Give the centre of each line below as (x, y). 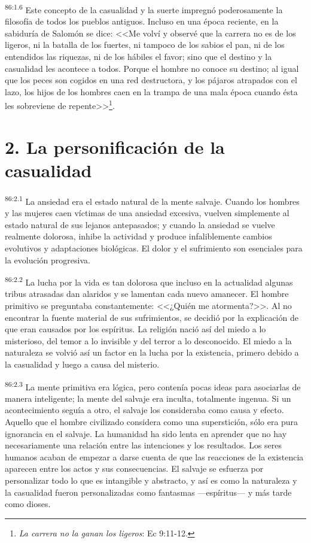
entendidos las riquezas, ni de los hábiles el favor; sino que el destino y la (138, 57)
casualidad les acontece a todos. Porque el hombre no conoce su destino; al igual (152, 68)
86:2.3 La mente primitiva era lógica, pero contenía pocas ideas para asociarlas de (153, 386)
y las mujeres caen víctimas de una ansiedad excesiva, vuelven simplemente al (147, 213)
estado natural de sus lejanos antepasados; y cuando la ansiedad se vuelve (140, 224)
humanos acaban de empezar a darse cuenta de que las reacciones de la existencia (154, 456)
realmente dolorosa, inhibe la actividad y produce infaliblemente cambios (138, 236)
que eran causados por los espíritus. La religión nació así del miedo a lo (135, 329)
